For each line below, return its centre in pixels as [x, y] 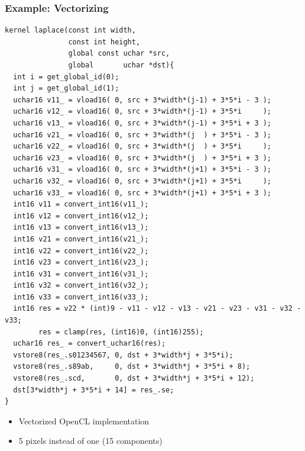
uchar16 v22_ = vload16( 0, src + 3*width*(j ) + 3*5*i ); [142, 146]
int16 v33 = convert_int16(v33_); [81, 297]
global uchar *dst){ [121, 65]
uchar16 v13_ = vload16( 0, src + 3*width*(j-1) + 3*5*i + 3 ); [142, 123]
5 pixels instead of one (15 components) [90, 441]
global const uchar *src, [119, 54]
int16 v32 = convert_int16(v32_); [81, 286]
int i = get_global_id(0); [66, 77]
